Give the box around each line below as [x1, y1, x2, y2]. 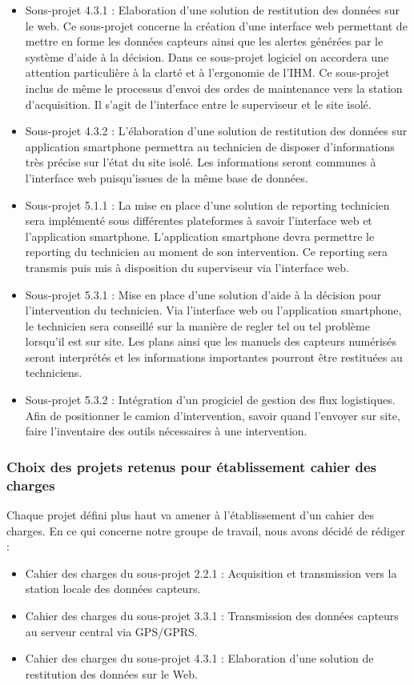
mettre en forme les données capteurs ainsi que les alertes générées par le [25, 33, 384, 50]
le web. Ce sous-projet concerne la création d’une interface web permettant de [25, 17, 408, 34]
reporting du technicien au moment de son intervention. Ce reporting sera [25, 243, 388, 260]
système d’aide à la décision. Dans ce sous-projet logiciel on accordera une [25, 48, 389, 65]
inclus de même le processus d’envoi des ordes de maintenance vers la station [25, 79, 403, 96]
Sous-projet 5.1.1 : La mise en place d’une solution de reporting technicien [25, 196, 390, 213]
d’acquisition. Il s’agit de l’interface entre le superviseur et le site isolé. [25, 95, 372, 112]
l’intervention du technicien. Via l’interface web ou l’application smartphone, [25, 302, 402, 318]
